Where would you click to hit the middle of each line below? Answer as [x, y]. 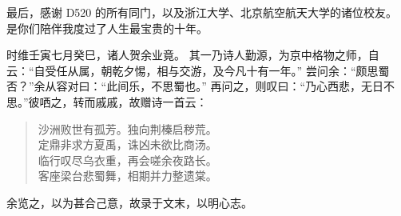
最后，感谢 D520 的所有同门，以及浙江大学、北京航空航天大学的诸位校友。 [202, 12]
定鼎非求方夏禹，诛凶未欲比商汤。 [127, 144]
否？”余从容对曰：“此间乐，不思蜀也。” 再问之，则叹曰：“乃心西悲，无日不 [201, 86]
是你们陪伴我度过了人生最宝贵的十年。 [107, 28]
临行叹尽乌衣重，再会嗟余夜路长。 [127, 160]
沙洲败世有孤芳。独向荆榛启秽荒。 [127, 128]
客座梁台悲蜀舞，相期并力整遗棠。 [127, 176]
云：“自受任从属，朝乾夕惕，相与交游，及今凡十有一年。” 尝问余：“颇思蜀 [198, 70]
